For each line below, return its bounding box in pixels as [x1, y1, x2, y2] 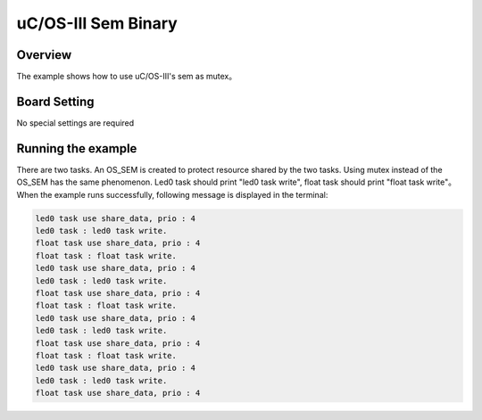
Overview [16, 47, 72, 62]
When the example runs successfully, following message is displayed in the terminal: [16, 189, 328, 200]
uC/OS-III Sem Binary [16, 13, 178, 33]
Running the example [16, 141, 137, 156]
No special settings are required [16, 117, 135, 128]
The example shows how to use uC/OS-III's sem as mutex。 [16, 71, 237, 82]
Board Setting [16, 94, 95, 109]
